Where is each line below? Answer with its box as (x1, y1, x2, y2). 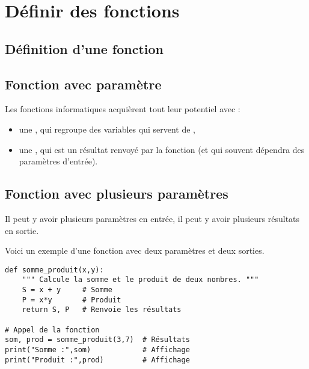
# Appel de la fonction (5, 325, 100, 334)
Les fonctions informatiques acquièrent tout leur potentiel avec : (5, 103, 240, 115)
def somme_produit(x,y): (5, 265, 104, 274)
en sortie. (5, 224, 39, 236)
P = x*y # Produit (22, 295, 121, 304)
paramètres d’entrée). (19, 155, 98, 167)
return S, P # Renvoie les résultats (22, 305, 182, 314)
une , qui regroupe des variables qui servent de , (19, 122, 196, 135)
